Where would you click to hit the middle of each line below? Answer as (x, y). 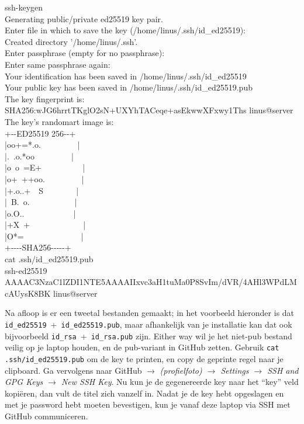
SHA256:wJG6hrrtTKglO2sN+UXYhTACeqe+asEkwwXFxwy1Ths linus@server (149, 110)
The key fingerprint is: (45, 98)
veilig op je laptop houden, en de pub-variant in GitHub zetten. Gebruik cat (142, 347)
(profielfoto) (181, 370)
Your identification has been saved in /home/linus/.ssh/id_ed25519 (126, 76)
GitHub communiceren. (46, 416)
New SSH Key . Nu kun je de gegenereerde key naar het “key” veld (180, 382)
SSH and (283, 370)
